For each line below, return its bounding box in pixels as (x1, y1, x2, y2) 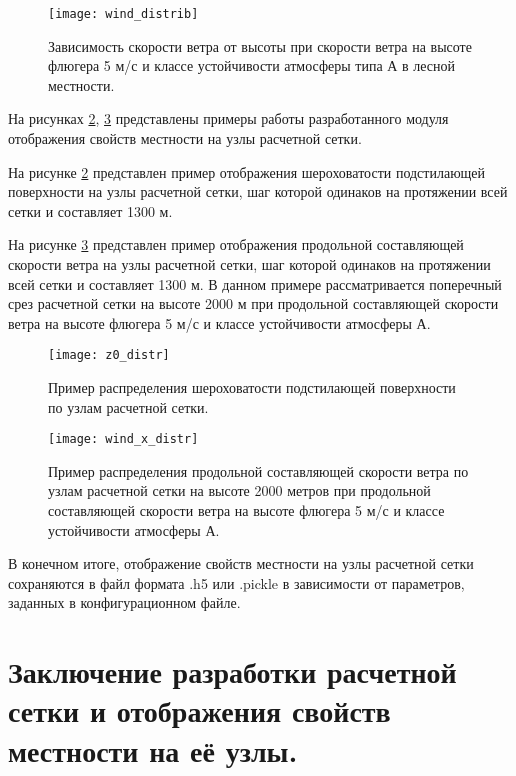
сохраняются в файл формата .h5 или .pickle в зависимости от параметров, (8, 572, 465, 593)
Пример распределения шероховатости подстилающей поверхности (48, 377, 456, 398)
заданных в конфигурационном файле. (8, 592, 241, 613)
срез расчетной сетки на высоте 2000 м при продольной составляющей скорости (8, 293, 499, 314)
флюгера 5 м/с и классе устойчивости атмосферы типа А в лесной (48, 55, 456, 76)
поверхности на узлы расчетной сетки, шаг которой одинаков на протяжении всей (8, 181, 508, 202)
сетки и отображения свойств (8, 690, 391, 731)
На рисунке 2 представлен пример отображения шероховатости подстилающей (8, 161, 486, 182)
